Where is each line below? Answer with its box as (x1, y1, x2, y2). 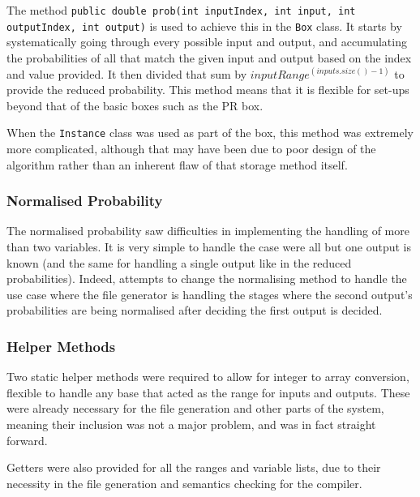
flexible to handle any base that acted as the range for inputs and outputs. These (6, 383, 410, 401)
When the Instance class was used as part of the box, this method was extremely (6, 124, 414, 141)
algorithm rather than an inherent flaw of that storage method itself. (6, 156, 348, 173)
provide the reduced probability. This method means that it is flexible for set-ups (6, 81, 409, 98)
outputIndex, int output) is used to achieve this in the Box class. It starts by (6, 17, 402, 34)
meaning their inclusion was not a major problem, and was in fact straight (6, 415, 376, 432)
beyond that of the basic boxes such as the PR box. (6, 96, 264, 114)
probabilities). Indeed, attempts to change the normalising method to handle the (6, 270, 407, 287)
